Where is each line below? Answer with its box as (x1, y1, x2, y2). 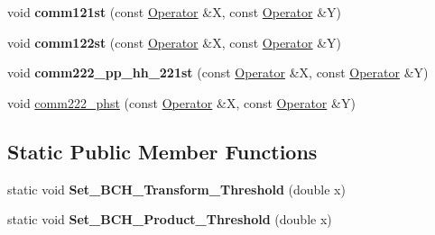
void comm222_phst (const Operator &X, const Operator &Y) (7, 93, 356, 112)
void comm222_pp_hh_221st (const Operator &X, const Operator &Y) (7, 63, 429, 82)
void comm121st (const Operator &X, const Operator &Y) (7, 3, 342, 21)
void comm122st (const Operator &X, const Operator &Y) (7, 32, 342, 51)
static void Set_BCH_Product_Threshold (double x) (7, 210, 332, 229)
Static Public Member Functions (7, 137, 318, 165)
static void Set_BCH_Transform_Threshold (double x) (7, 179, 346, 198)
